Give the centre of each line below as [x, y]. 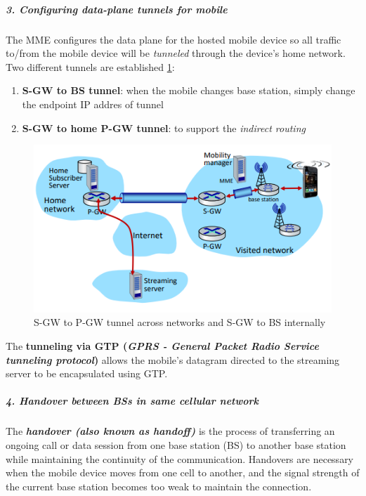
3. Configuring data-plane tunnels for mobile [117, 9]
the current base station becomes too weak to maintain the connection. [159, 486]
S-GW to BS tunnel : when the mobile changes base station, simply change [189, 90]
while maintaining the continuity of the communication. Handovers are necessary [180, 458]
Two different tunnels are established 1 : [90, 66]
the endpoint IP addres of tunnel [93, 104]
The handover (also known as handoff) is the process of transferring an [170, 431]
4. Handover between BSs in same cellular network [132, 401]
